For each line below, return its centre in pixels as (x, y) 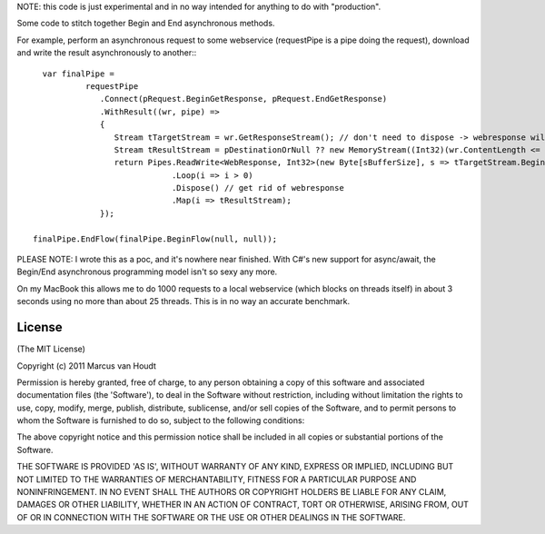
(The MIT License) (51, 349)
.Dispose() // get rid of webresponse (258, 188)
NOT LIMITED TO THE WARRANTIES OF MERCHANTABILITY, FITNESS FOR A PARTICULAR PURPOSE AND (217, 479)
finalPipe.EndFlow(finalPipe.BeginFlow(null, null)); (155, 239)
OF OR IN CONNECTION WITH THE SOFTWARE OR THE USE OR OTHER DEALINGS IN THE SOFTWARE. (211, 517)
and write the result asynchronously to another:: (107, 53)
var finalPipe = (79, 74)
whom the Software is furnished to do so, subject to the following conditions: (161, 420)
